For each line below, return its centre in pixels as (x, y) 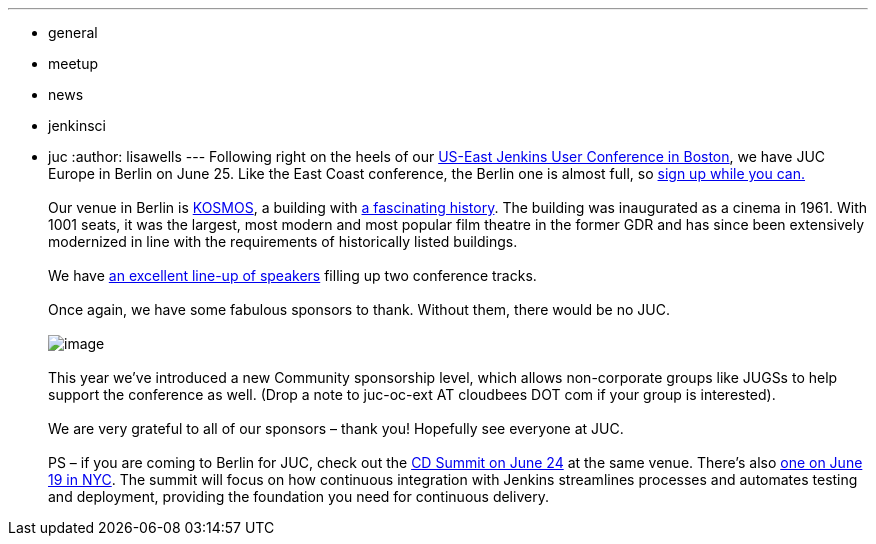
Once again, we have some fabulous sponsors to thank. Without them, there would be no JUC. (359, 309)
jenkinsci (77, 125)
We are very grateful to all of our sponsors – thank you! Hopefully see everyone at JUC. (336, 428)
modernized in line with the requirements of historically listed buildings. (283, 241)
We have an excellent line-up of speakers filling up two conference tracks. (292, 275)
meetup (73, 63)
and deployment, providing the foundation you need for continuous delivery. (298, 496)
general (73, 32)
